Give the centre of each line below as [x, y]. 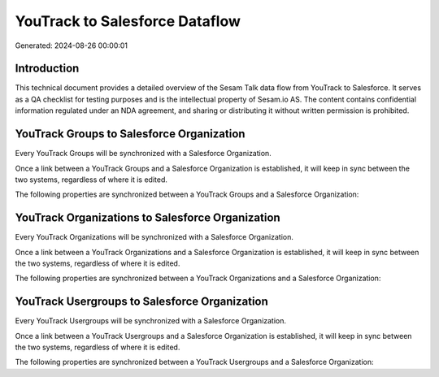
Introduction [47, 69]
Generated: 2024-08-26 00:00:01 [72, 45]
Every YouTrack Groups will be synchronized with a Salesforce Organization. [143, 154]
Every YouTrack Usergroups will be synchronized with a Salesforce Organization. [151, 321]
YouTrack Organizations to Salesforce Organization [148, 218]
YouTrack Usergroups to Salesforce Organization [141, 302]
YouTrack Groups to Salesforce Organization [130, 134]
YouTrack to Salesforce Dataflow [128, 21]
